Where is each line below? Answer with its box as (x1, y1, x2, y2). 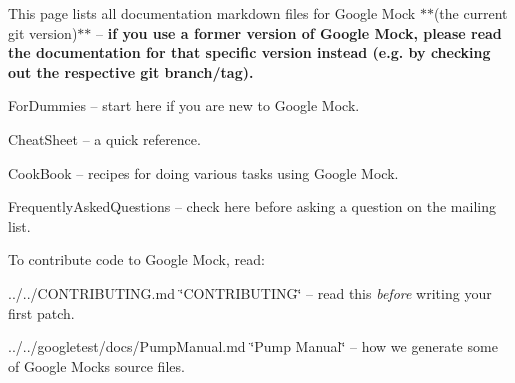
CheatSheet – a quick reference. (8, 128, 201, 149)
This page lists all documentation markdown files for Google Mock (8, 3, 416, 23)
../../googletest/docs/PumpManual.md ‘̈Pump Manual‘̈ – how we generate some (8, 336, 498, 357)
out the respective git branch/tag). (8, 61, 254, 82)
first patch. (8, 302, 75, 323)
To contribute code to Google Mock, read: (8, 249, 265, 270)
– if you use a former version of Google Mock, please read (96, 22, 502, 43)
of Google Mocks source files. (8, 355, 185, 376)
